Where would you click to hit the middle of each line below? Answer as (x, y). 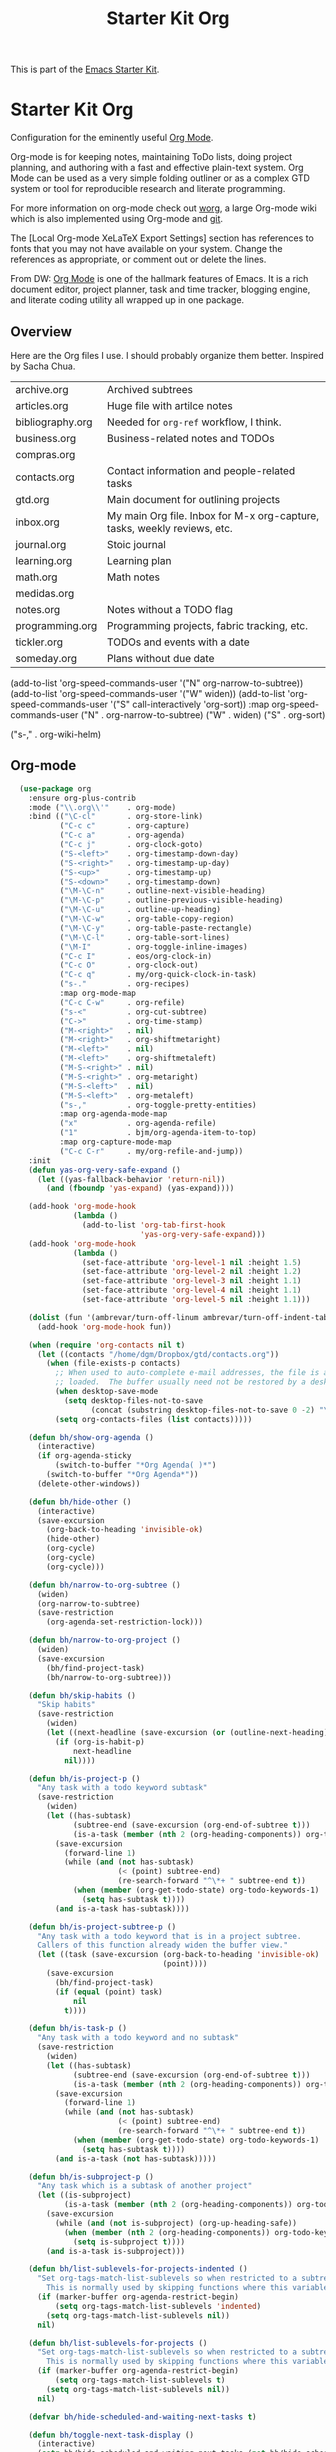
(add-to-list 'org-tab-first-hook (153, 1225)
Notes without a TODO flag (169, 609)
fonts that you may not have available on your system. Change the (146, 249)
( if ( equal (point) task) (108, 1992)
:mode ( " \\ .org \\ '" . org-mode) (102, 807)
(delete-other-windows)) (88, 1483)
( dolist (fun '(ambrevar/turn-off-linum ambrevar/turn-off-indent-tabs (180, 1317)
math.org (36, 577)
